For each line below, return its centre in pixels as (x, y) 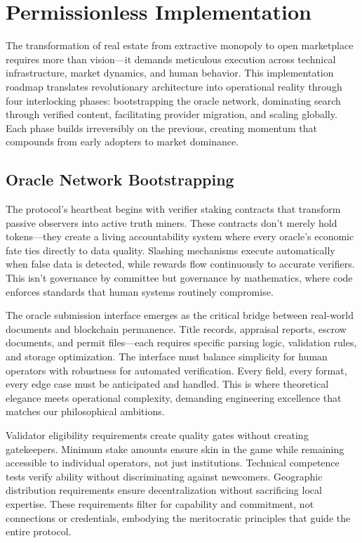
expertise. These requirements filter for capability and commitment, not (160, 503)
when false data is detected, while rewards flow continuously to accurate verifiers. (180, 264)
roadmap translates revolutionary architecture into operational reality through (174, 86)
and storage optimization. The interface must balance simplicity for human (167, 356)
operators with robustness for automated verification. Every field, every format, (176, 370)
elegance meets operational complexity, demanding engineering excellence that (174, 397)
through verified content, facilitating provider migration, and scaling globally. (172, 114)
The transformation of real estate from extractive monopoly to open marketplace (180, 45)
